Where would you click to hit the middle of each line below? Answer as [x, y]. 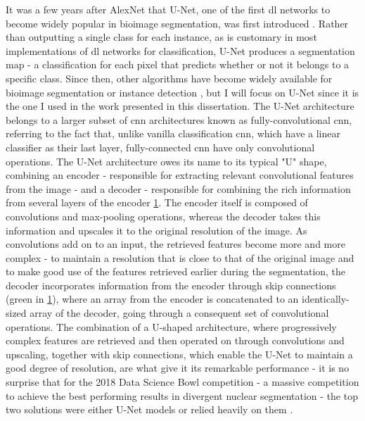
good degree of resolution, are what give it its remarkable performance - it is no [178, 368]
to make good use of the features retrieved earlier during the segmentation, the [176, 271]
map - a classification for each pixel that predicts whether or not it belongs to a [178, 64]
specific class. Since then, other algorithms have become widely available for [169, 78]
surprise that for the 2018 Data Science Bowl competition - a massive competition [182, 382]
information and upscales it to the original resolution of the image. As [156, 230]
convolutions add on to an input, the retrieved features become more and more [175, 244]
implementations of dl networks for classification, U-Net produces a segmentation [180, 50]
